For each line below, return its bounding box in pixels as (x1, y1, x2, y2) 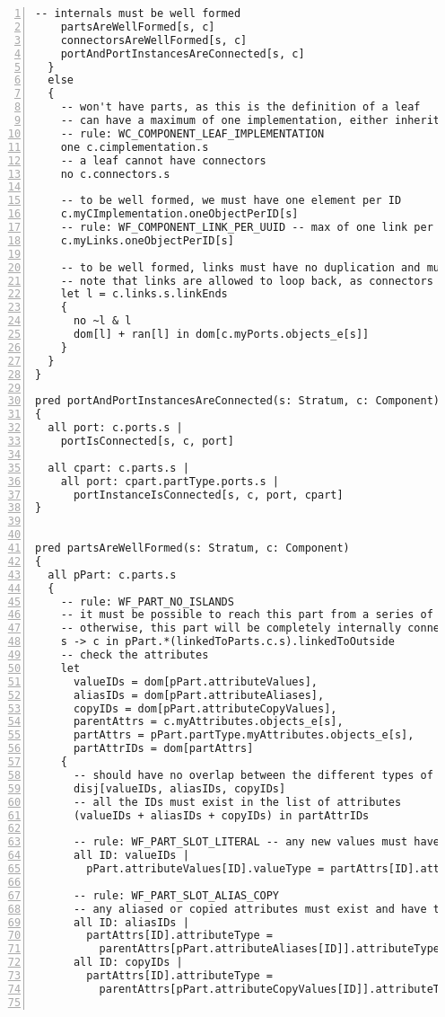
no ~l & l (73, 314, 132, 328)
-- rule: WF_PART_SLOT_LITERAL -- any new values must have (73, 836, 441, 849)
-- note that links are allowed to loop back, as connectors (60, 274, 433, 287)
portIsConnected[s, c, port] (60, 435, 234, 447)
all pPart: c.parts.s (48, 568, 177, 581)
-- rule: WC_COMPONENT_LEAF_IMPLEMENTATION (60, 127, 325, 140)
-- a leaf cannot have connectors (60, 154, 266, 167)
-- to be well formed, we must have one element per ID (60, 194, 402, 208)
